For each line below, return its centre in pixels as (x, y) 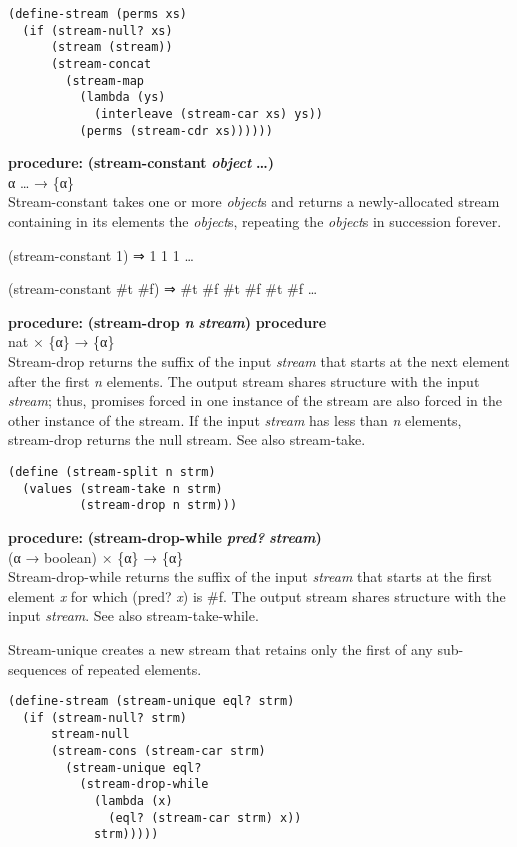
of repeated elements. (136, 668)
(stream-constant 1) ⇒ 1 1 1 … (101, 254)
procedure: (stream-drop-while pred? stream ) (165, 536)
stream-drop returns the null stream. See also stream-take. (187, 439)
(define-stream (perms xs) (97, 14)
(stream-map (105, 80)
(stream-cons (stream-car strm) (158, 751)
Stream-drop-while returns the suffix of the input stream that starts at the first (250, 576)
